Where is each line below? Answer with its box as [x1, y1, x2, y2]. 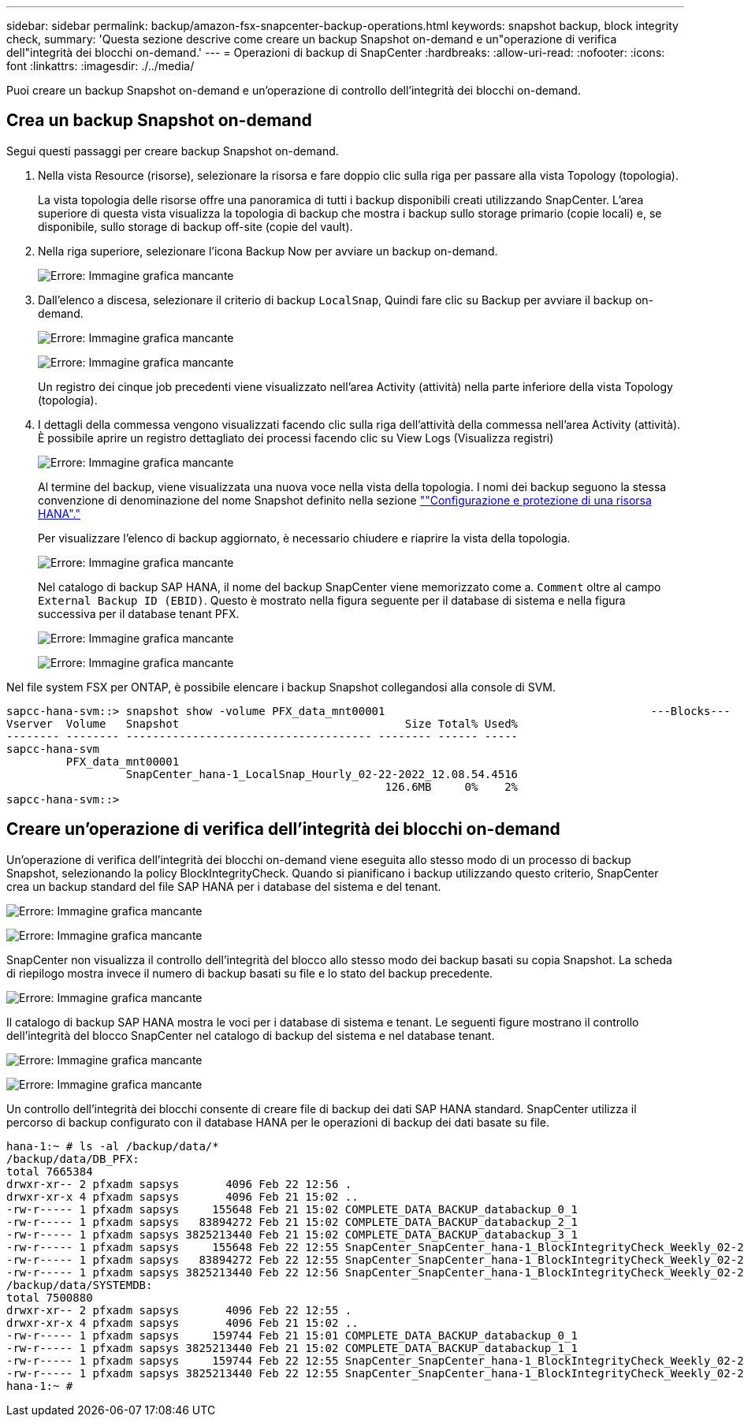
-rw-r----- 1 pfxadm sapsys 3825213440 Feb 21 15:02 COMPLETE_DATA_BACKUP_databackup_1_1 [6, 1341, 578, 1354]
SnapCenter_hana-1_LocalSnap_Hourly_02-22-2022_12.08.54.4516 [125, 767, 519, 780]
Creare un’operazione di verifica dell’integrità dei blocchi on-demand [6, 819, 560, 840]
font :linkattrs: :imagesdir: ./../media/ [6, 59, 195, 73]
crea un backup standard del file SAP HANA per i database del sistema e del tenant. [6, 879, 441, 893]
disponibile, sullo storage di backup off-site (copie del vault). [38, 219, 353, 233]
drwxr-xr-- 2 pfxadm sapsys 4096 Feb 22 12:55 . [6, 1303, 352, 1317]
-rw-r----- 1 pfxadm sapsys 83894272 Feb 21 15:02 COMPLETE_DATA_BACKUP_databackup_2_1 [6, 1215, 578, 1228]
